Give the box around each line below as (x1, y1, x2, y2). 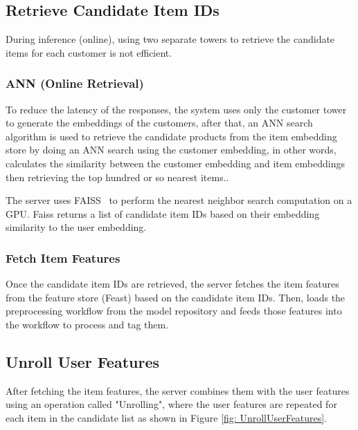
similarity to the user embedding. (6, 220, 147, 234)
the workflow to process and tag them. (6, 317, 169, 331)
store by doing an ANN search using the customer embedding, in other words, (6, 142, 337, 157)
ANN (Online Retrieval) (6, 75, 144, 92)
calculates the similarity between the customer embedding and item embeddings (6, 156, 345, 170)
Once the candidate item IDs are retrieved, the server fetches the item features (6, 277, 339, 291)
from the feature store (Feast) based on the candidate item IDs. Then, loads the (6, 290, 346, 304)
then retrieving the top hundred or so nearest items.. (6, 169, 229, 184)
